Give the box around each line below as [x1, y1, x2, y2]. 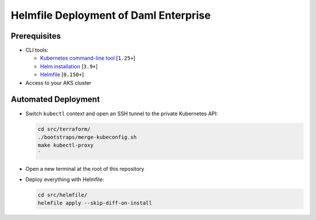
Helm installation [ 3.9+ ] [40, 63, 98, 70]
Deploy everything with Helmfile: [25, 176, 105, 183]
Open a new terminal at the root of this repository [25, 165, 145, 172]
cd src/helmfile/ [37, 192, 88, 198]
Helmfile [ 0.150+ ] [40, 71, 84, 78]
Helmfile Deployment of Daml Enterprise [11, 9, 211, 22]
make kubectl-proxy [37, 142, 94, 149]
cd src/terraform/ [37, 126, 91, 132]
